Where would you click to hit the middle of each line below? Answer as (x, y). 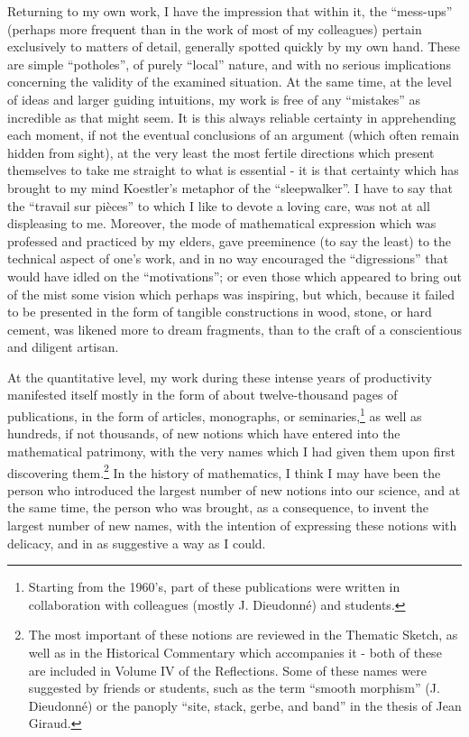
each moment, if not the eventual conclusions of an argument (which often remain (234, 135)
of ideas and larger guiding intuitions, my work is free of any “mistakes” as (214, 99)
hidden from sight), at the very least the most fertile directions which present (221, 152)
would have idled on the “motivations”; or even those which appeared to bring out (234, 276)
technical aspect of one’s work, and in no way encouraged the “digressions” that (228, 258)
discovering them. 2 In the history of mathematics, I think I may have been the (224, 471)
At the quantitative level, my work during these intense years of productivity (220, 377)
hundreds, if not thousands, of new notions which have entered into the (204, 433)
